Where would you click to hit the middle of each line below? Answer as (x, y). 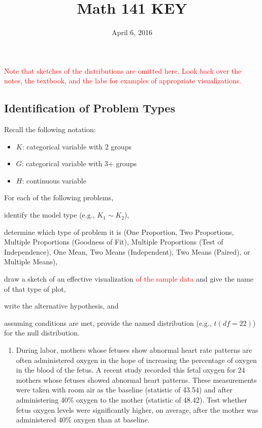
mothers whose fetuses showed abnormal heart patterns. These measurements (136, 379)
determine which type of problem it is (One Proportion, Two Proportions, (119, 232)
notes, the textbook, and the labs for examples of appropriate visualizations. (123, 81)
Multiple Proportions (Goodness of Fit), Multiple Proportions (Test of (114, 242)
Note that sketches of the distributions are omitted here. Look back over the (123, 70)
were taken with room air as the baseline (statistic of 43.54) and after (124, 390)
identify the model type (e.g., (50, 215)
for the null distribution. (42, 333)
